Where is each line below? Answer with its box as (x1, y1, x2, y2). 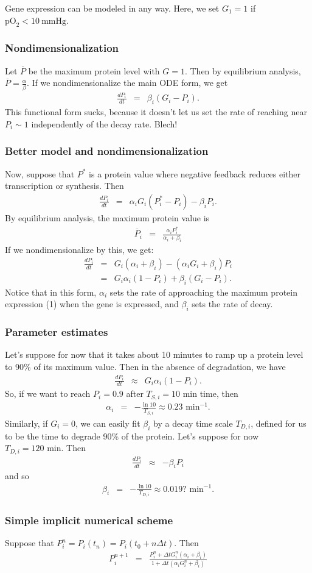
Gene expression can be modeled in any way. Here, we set (5, 2, 220, 14)
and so (5, 469, 29, 482)
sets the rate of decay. (192, 297, 273, 310)
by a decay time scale (153, 416, 233, 429)
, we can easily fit (75, 416, 140, 429)
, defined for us (251, 416, 307, 429)
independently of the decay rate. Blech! (31, 117, 178, 130)
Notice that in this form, (5, 285, 97, 298)
